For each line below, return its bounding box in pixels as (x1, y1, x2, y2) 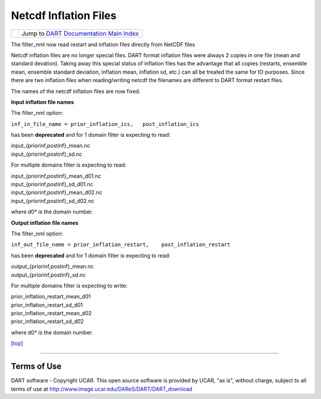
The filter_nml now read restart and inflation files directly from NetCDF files (11, 40, 196, 48)
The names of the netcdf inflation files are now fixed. (11, 87, 141, 95)
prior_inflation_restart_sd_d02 (11, 318, 84, 325)
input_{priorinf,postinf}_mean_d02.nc (11, 189, 102, 196)
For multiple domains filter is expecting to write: (11, 282, 128, 289)
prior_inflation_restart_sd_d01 (11, 301, 83, 309)
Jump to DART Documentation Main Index (21, 29, 139, 37)
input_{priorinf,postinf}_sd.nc (11, 150, 83, 158)
